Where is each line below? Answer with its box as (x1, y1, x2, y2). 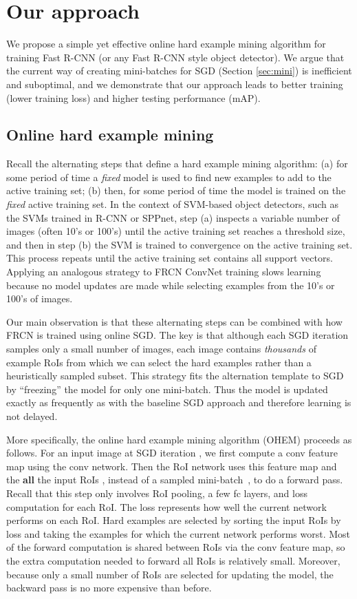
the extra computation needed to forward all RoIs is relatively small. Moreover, (6, 553, 340, 567)
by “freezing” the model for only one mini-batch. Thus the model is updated (6, 381, 328, 396)
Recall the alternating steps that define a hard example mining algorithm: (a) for (6, 156, 348, 171)
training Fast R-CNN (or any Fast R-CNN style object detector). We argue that (6, 50, 345, 64)
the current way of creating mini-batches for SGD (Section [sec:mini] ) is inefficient (6, 63, 352, 78)
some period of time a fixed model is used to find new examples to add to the (6, 169, 332, 184)
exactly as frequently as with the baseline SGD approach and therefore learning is (6, 395, 351, 410)
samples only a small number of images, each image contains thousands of (6, 341, 316, 356)
